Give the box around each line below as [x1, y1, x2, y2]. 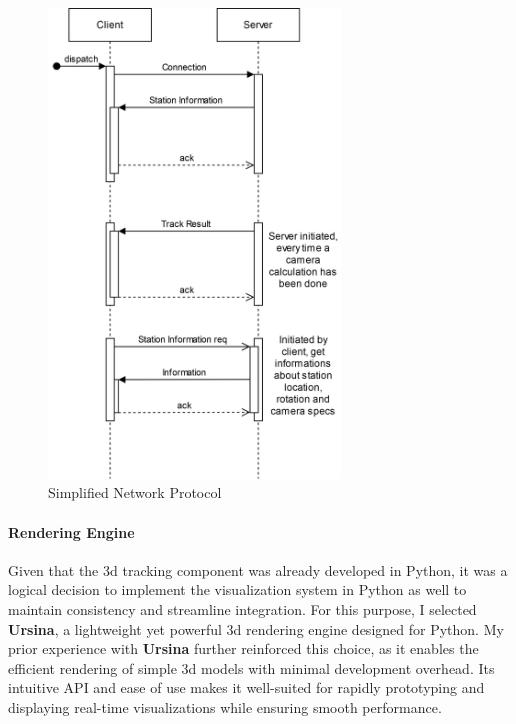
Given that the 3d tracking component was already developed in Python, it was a [8, 559, 508, 580]
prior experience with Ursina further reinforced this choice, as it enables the [8, 638, 479, 659]
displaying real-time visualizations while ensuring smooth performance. [8, 696, 442, 717]
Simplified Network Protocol [48, 482, 222, 503]
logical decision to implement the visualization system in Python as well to [8, 579, 467, 600]
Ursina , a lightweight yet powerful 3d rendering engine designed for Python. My [8, 618, 504, 639]
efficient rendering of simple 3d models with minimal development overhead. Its [8, 657, 495, 678]
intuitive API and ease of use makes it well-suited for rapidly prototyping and [8, 677, 485, 698]
